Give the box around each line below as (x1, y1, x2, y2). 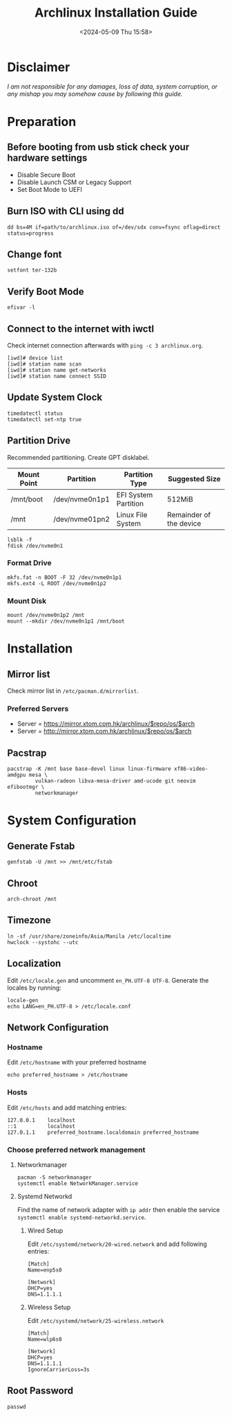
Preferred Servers (7, 704, 69, 714)
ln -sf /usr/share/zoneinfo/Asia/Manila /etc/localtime (7, 933, 171, 940)
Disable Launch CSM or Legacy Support (17, 178, 132, 186)
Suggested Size (168, 474, 221, 483)
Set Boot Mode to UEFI (17, 185, 83, 193)
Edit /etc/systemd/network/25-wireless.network (27, 1316, 164, 1324)
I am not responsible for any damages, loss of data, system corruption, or (7, 82, 218, 91)
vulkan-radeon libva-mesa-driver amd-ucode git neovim (35, 778, 196, 785)
